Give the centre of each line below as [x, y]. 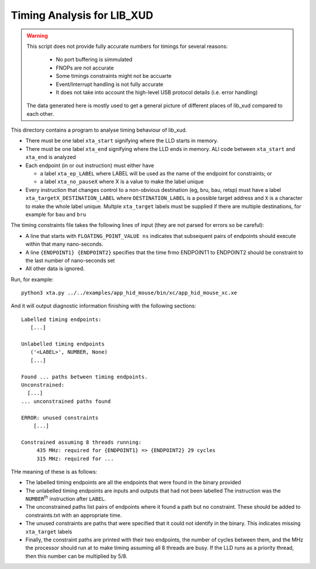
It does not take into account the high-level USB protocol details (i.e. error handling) [157, 92]
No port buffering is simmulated [94, 60]
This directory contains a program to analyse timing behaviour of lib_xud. [99, 130]
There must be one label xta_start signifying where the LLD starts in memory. [122, 141]
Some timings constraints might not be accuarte [114, 76]
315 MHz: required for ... [75, 458]
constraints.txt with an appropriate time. [74, 515]
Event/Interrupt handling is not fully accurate [110, 84]
